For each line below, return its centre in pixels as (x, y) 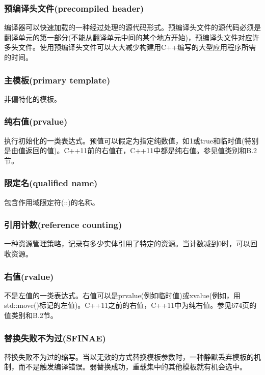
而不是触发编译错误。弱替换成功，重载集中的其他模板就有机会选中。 (132, 367)
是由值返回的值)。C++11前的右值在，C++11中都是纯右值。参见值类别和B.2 (131, 150)
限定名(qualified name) (51, 183)
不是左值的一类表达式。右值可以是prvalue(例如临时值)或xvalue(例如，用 (122, 295)
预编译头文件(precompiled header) (74, 8)
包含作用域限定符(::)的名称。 (52, 202)
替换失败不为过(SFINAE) (55, 338)
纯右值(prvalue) (36, 121)
